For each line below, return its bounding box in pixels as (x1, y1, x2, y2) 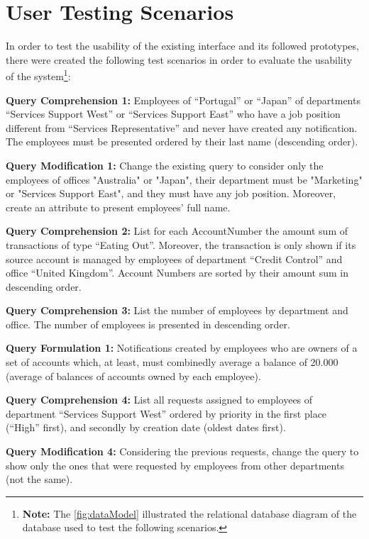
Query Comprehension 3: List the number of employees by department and (6, 303, 348, 318)
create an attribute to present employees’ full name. (6, 199, 231, 214)
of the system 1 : (6, 67, 71, 83)
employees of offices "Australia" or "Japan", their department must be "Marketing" (6, 172, 363, 187)
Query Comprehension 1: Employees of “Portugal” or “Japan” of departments (6, 92, 360, 107)
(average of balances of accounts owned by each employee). (6, 368, 261, 383)
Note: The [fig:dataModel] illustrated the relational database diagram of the (22, 506, 357, 521)
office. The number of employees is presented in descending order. (6, 316, 290, 331)
